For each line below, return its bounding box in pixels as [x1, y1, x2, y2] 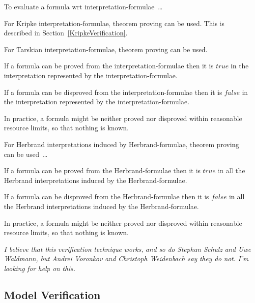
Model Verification [4, 287, 101, 302]
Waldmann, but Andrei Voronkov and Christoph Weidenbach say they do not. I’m [4, 253, 249, 264]
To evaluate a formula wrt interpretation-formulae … [4, 1, 163, 11]
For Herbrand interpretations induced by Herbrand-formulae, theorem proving [4, 139, 239, 149]
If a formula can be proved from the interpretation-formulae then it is [4, 61, 214, 71]
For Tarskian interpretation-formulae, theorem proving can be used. [4, 44, 208, 54]
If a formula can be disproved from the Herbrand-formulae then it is [4, 191, 209, 202]
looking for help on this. [4, 263, 76, 273]
